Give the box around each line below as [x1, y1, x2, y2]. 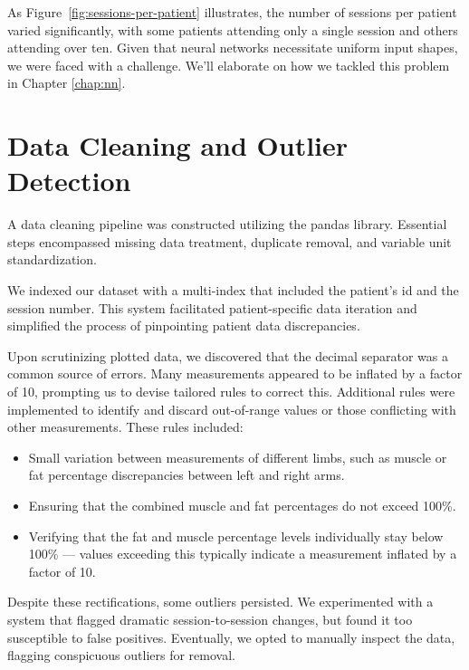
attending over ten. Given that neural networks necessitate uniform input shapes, [7, 38, 458, 57]
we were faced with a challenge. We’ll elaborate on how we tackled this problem [7, 55, 450, 74]
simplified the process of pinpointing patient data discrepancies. [7, 316, 360, 335]
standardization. [7, 250, 97, 269]
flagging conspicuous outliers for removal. [7, 646, 235, 665]
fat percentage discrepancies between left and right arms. [28, 465, 345, 484]
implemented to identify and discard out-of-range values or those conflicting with [7, 399, 456, 418]
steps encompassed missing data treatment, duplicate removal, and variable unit [7, 232, 452, 251]
